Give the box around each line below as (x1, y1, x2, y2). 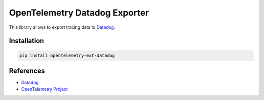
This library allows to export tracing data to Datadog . (9, 24, 115, 30)
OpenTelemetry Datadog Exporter (9, 7, 149, 18)
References (9, 67, 45, 75)
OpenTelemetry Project (21, 86, 68, 92)
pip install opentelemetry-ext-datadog (19, 52, 115, 58)
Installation (9, 37, 44, 45)
